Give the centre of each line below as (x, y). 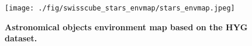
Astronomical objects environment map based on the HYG (126, 26)
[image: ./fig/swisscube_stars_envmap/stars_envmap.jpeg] (120, 8)
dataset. (21, 38)
